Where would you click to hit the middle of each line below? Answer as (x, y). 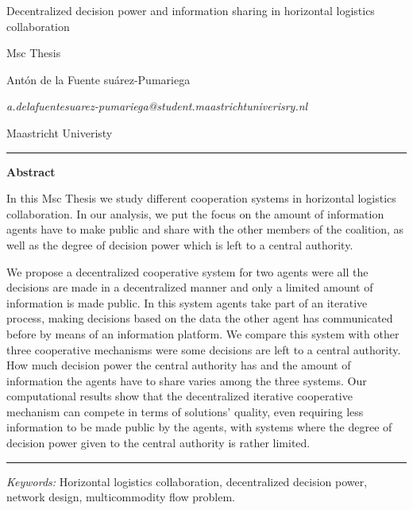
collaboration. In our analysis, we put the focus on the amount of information (195, 213)
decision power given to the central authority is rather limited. (158, 443)
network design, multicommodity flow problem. (121, 497)
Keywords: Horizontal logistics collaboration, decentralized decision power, (187, 481)
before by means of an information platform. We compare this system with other (203, 333)
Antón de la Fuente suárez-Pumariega (98, 79)
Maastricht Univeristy (60, 132)
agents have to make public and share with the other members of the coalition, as (205, 229)
